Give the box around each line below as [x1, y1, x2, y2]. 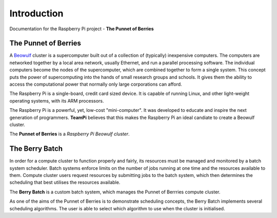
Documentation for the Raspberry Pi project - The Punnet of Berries [9, 26, 154, 32]
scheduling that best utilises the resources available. [9, 180, 121, 186]
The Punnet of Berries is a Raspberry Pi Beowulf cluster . [9, 131, 130, 137]
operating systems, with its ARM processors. [9, 97, 104, 104]
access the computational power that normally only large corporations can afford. [9, 81, 182, 87]
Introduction [9, 8, 64, 19]
